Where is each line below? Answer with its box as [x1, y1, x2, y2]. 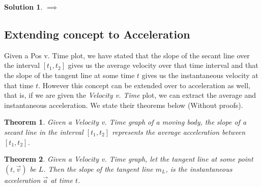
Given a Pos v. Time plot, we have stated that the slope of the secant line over [4, 50, 250, 60]
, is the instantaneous [165, 163, 232, 174]
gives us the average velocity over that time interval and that [68, 60, 258, 70]
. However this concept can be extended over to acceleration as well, [38, 80, 250, 90]
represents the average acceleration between [112, 126, 246, 137]
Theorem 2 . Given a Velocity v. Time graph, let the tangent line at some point [4, 154, 253, 164]
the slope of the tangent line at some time [4, 69, 135, 80]
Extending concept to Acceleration [4, 26, 190, 42]
